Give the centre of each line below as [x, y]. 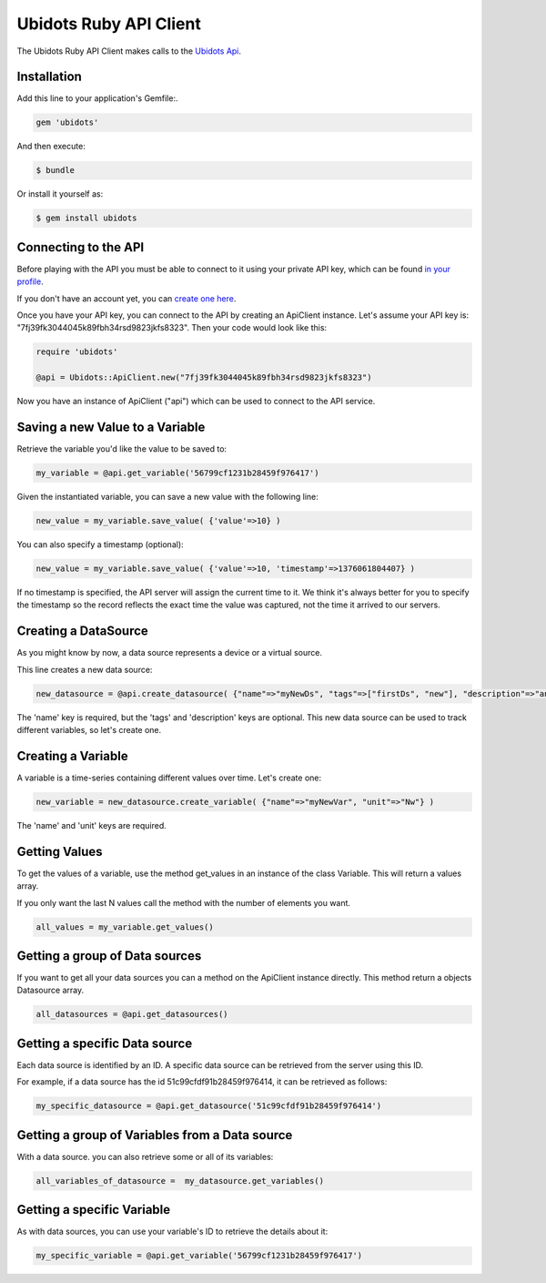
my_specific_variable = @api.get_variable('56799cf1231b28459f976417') [199, 1256]
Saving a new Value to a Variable [111, 427]
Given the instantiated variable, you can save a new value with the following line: [167, 497]
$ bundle [56, 170]
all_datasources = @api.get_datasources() [132, 1014]
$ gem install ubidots [86, 218]
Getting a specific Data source [105, 1043]
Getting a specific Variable [94, 1210]
